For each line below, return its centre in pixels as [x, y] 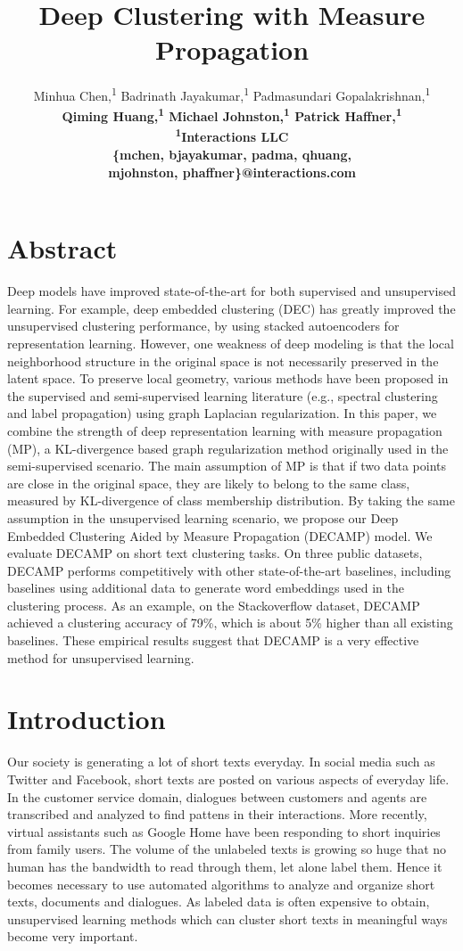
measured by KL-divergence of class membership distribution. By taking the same [231, 500]
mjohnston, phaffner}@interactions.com [232, 172]
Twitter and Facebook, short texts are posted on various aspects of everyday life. [228, 779]
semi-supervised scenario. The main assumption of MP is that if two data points [227, 466]
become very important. [73, 936]
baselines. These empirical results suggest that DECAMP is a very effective [213, 640]
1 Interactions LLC [232, 135]
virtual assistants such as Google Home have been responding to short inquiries [224, 831]
